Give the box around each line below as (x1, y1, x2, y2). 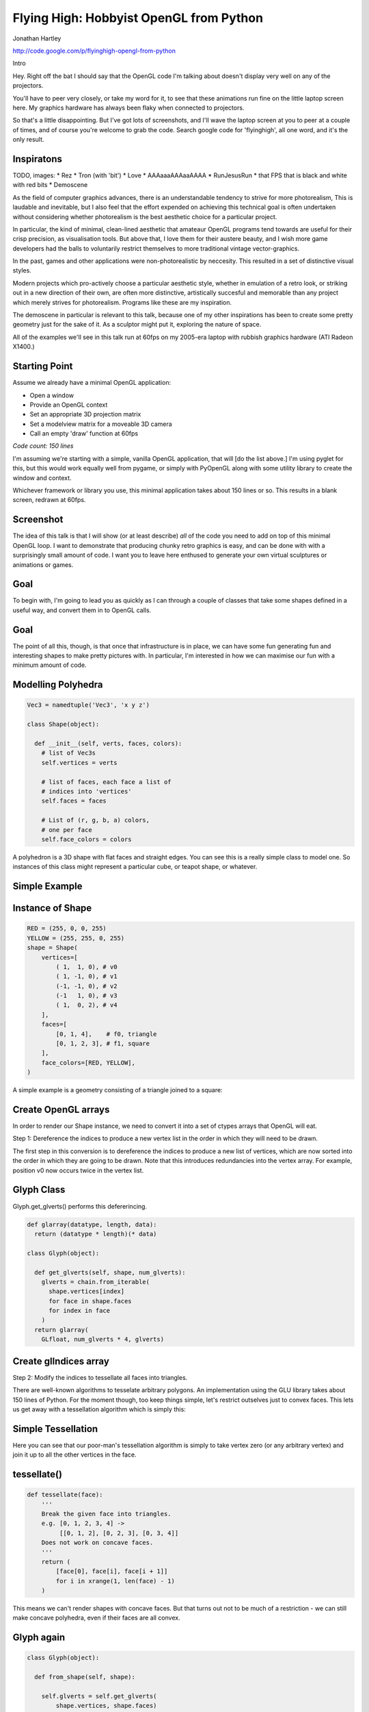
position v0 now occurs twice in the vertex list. (12, 1166, 144, 1174)
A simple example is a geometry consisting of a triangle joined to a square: (12, 1086, 223, 1094)
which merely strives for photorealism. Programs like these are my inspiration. (12, 298, 232, 306)
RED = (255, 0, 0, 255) (27, 924, 107, 933)
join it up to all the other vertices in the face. (12, 1450, 137, 1459)
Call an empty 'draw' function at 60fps (29, 429, 139, 438)
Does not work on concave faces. (41, 1539, 154, 1547)
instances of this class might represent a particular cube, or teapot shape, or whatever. (12, 863, 258, 871)
